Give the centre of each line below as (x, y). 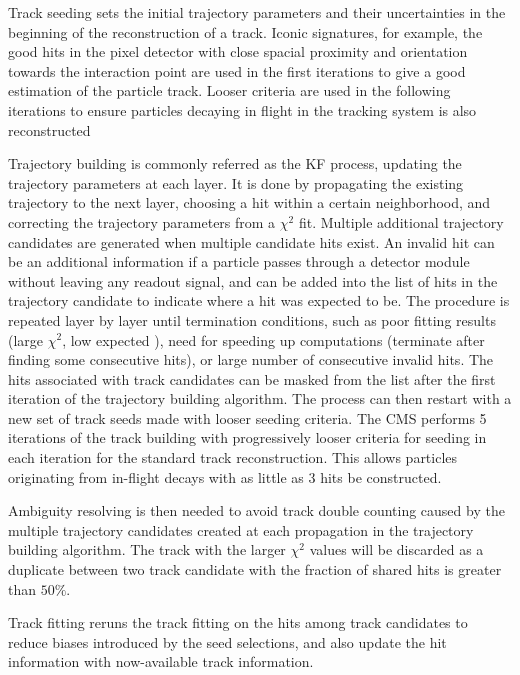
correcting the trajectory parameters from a (142, 221)
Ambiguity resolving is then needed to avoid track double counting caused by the (256, 510)
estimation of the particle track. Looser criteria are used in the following (229, 90)
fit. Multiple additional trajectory (401, 221)
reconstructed (49, 129)
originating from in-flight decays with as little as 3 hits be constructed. (225, 476)
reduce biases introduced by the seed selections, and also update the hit (227, 641)
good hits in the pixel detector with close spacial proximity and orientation (238, 51)
